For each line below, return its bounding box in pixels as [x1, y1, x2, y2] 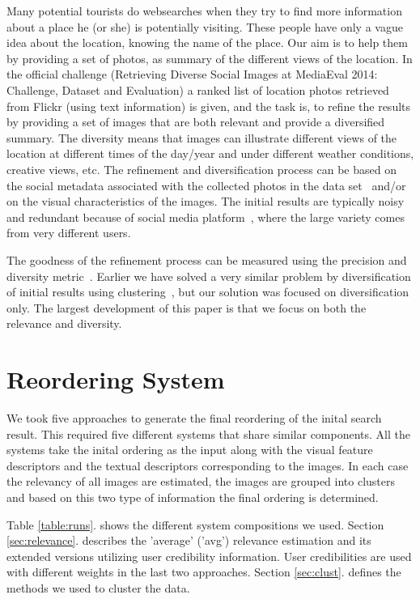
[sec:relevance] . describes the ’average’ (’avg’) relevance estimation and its [6, 532, 371, 549]
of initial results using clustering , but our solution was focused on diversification [6, 283, 409, 300]
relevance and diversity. [6, 315, 122, 332]
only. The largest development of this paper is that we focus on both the [6, 299, 367, 316]
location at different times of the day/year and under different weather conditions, [6, 145, 414, 162]
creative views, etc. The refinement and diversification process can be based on [6, 160, 397, 177]
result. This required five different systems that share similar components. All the [6, 425, 410, 442]
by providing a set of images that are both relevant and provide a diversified [6, 113, 385, 130]
